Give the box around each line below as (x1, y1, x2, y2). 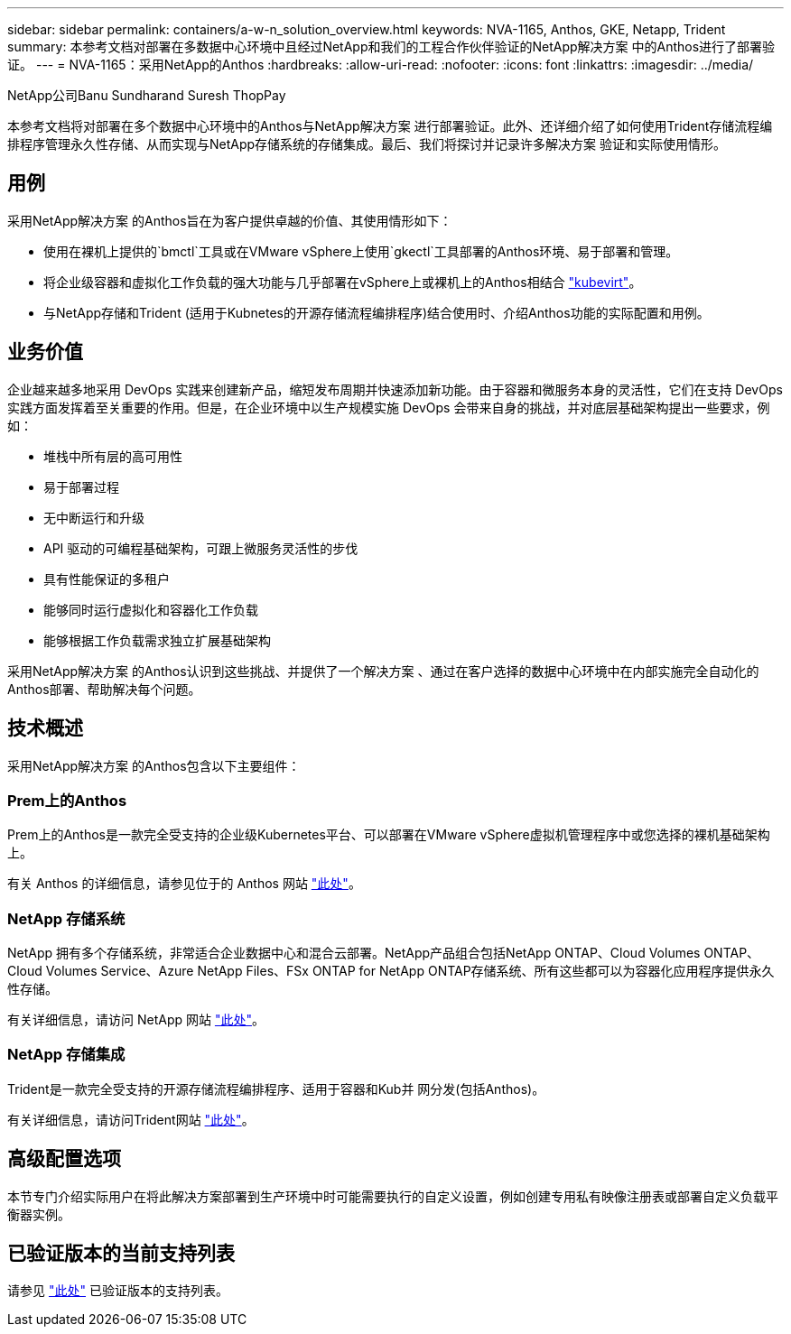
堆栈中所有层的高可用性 (43, 448, 182, 464)
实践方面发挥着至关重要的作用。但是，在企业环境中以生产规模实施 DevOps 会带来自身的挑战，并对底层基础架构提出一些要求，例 (7, 399, 770, 415)
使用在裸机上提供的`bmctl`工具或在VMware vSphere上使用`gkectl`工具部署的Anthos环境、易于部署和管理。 (43, 243, 679, 259)
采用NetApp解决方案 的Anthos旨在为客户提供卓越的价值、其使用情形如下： (7, 212, 452, 228)
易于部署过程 (43, 478, 119, 495)
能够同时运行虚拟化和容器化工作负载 (43, 601, 258, 617)
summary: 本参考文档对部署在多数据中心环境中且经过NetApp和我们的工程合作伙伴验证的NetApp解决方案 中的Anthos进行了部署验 (7, 39, 776, 54)
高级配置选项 (7, 1147, 121, 1171)
